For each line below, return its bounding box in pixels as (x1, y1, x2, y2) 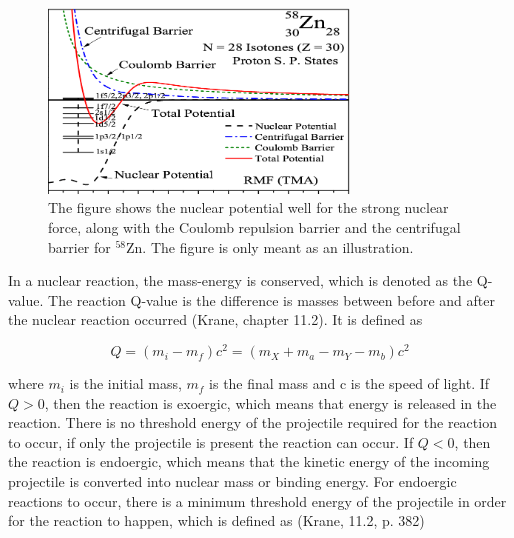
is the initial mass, (69, 373, 182, 394)
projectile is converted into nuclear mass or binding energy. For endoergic (8, 471, 457, 492)
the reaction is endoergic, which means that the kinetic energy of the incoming (8, 451, 490, 472)
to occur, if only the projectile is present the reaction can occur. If (8, 431, 414, 452)
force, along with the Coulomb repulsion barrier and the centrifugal (48, 217, 461, 238)
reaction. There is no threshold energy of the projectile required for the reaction (8, 412, 497, 433)
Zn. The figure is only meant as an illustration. (126, 236, 414, 257)
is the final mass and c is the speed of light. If (209, 373, 490, 394)
